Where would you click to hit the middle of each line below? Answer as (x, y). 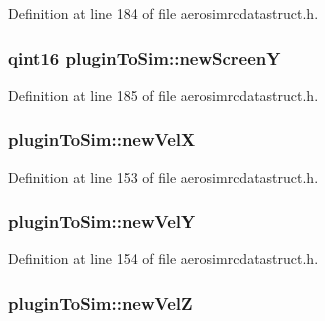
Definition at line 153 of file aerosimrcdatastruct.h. (163, 176)
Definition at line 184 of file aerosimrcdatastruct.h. (163, 13)
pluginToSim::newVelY (102, 221)
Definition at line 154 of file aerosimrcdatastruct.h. (163, 258)
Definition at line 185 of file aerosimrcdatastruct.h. (163, 94)
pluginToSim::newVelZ (100, 302)
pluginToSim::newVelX (102, 139)
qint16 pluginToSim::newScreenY (144, 57)
